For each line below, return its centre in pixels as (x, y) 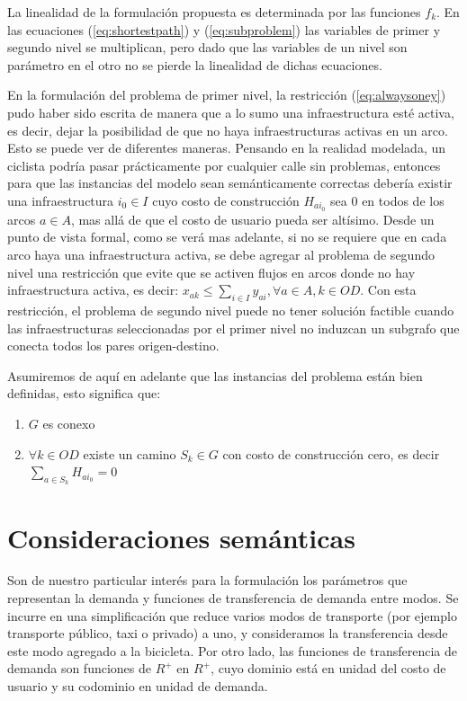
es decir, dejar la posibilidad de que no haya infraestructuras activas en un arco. (228, 130)
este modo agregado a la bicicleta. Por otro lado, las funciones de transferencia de (233, 650)
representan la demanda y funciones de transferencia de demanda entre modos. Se (233, 598)
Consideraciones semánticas (181, 537)
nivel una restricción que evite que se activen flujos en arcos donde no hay (211, 272)
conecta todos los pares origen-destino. (113, 346)
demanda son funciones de (79, 668)
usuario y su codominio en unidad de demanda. (138, 686)
